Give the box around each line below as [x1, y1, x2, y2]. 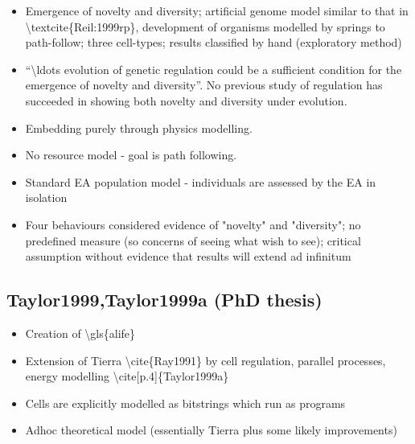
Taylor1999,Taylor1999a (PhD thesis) [6, 287, 323, 312]
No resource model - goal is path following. [25, 146, 237, 163]
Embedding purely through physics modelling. [25, 119, 253, 136]
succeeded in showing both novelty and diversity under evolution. [25, 92, 347, 109]
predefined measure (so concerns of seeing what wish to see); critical [25, 232, 361, 249]
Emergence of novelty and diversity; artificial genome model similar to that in [25, 2, 409, 18]
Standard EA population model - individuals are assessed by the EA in [25, 173, 376, 190]
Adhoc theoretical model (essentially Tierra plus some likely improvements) [25, 421, 397, 438]
